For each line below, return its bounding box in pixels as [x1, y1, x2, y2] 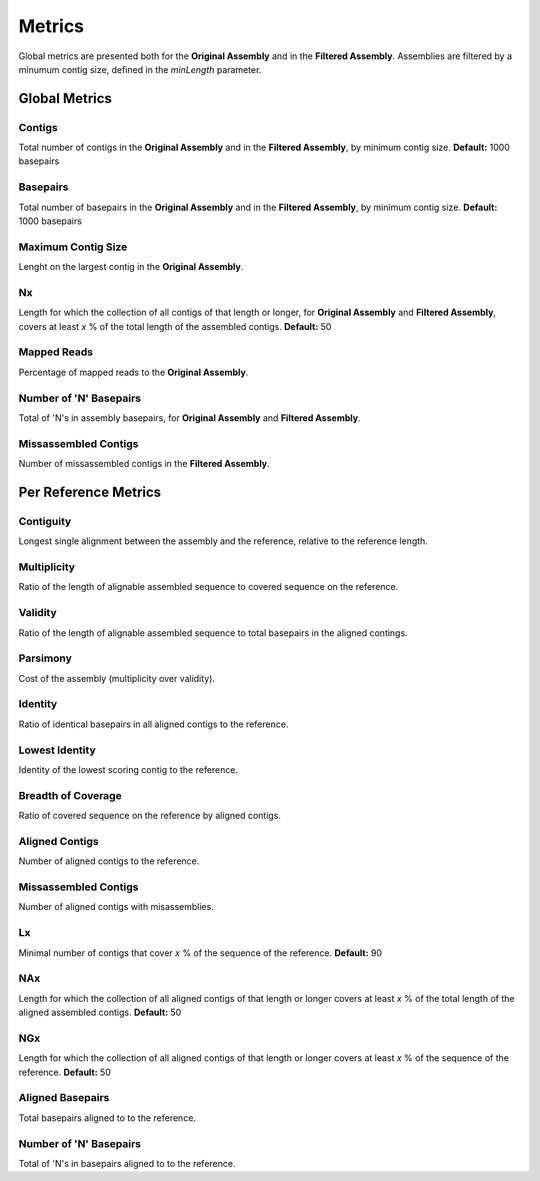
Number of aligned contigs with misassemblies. [18, 901, 214, 913]
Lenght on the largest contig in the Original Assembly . [18, 261, 244, 273]
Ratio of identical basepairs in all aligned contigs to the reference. [18, 718, 289, 730]
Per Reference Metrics [18, 483, 162, 500]
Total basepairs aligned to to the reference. [18, 1111, 197, 1124]
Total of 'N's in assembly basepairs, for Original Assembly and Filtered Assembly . [18, 411, 361, 424]
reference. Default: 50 [18, 1066, 112, 1078]
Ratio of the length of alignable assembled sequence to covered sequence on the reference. [18, 581, 399, 593]
